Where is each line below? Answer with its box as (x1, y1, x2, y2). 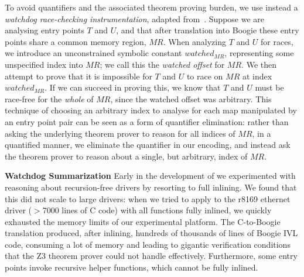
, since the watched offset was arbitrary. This (110, 92, 272, 105)
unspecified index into (5, 58, 83, 70)
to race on (186, 70, 223, 82)
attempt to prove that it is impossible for (5, 70, 152, 82)
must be (255, 81, 284, 94)
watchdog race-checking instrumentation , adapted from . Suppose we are (5, 12, 265, 25)
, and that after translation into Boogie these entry (116, 24, 299, 36)
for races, (260, 35, 293, 47)
